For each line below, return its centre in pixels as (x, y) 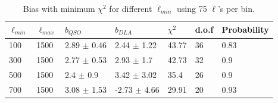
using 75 (192, 8)
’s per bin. (236, 8)
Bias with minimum (59, 8)
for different (131, 8)
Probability (245, 29)
